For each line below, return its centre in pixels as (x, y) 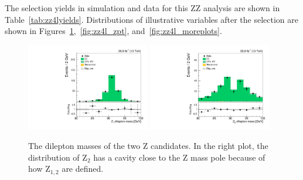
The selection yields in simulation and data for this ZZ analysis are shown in (142, 8)
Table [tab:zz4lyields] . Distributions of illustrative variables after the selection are (151, 19)
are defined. (83, 169)
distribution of (54, 157)
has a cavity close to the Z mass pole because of (179, 157)
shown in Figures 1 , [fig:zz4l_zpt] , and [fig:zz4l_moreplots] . (113, 31)
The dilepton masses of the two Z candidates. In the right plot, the (148, 146)
